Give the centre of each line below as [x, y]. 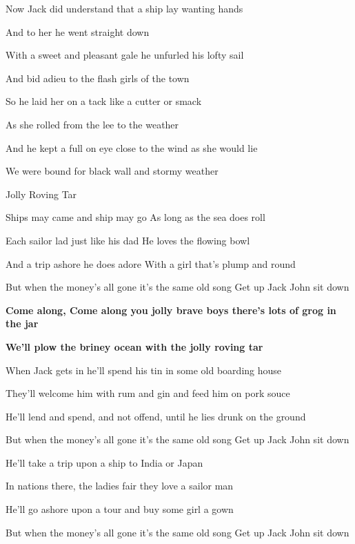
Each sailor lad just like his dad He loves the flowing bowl [128, 240]
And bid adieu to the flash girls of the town [98, 78]
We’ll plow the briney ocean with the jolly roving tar [134, 346]
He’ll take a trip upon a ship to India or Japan [104, 462]
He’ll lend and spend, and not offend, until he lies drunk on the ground [156, 416]
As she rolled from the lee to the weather [92, 124]
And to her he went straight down [78, 31]
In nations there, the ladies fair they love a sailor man [120, 486]
